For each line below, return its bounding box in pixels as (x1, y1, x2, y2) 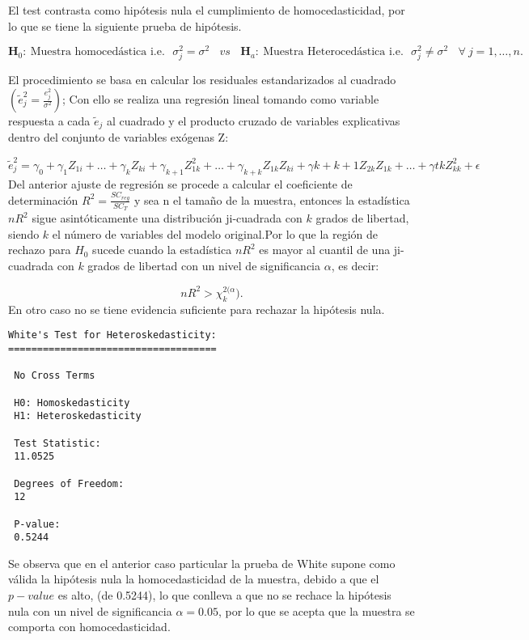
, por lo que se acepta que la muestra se (218, 602, 415, 619)
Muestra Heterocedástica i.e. (263, 46, 404, 58)
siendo (8, 225, 40, 242)
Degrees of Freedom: (14, 477, 125, 490)
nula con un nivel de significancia (8, 602, 172, 619)
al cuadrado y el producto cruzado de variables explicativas (106, 112, 400, 129)
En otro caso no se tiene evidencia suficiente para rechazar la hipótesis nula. (8, 300, 385, 317)
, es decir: (331, 256, 379, 273)
